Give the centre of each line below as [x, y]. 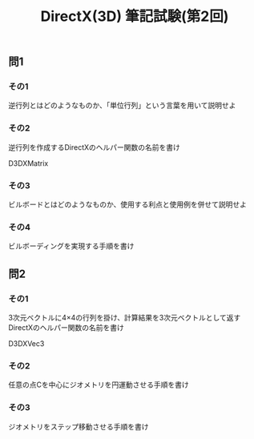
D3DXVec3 [26, 344]
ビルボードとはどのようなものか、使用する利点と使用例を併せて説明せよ [127, 204]
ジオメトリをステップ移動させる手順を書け [79, 426]
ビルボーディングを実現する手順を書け [71, 246]
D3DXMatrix [28, 163]
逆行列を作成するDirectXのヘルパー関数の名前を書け [94, 147]
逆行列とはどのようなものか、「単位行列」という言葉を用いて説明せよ [122, 106]
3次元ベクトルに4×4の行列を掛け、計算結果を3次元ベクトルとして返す [125, 318]
